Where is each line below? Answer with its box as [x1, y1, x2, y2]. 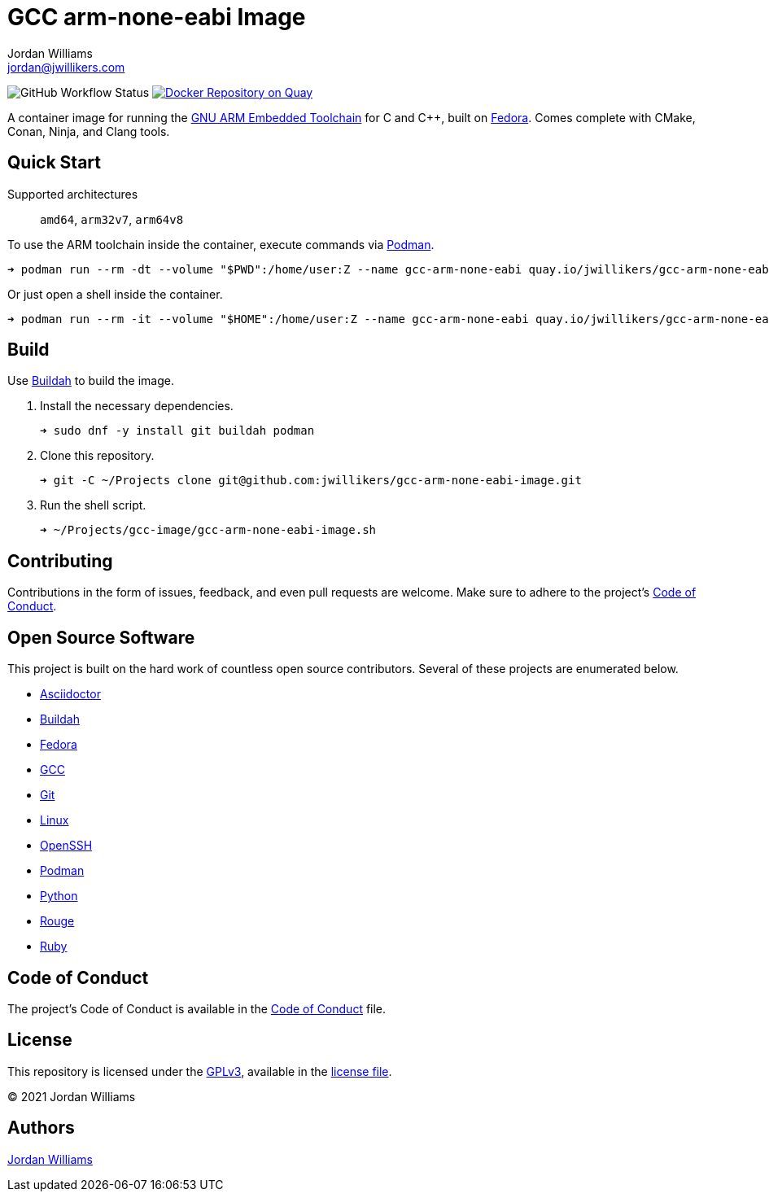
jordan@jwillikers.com [7, 59, 125, 74]
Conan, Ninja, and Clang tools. [7, 124, 170, 138]
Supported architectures [7, 186, 138, 201]
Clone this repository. [40, 448, 155, 463]
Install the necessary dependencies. [40, 399, 234, 413]
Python [40, 889, 78, 903]
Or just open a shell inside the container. [7, 286, 223, 301]
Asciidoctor [40, 687, 101, 702]
